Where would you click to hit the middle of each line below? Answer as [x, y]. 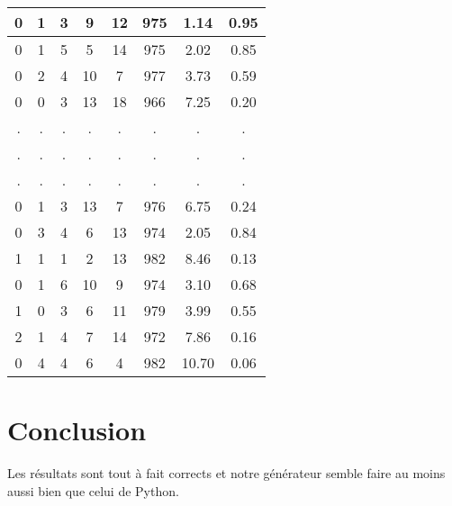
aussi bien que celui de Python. [93, 490]
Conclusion [77, 430]
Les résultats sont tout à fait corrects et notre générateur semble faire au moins [226, 473]
